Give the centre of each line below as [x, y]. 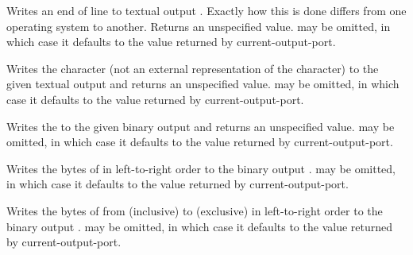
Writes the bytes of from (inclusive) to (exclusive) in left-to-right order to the [195, 210]
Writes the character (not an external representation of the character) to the [193, 68]
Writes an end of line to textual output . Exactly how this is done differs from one [206, 10]
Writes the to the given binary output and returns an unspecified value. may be [201, 126]
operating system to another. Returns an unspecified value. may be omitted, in [199, 26]
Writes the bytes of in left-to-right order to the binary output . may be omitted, [201, 168]
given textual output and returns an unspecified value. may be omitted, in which [203, 84]
